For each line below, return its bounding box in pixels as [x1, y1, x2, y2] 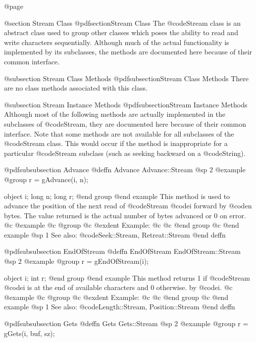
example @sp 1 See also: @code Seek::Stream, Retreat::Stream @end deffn [4, 229, 226, 240]
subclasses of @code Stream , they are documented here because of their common [4, 118, 246, 129]
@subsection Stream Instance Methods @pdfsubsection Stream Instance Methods [4, 99, 248, 109]
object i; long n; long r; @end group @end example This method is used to [4, 191, 230, 201]
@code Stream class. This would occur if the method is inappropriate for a [4, 138, 228, 148]
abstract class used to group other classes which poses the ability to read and [4, 27, 238, 38]
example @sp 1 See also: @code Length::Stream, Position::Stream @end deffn [4, 301, 235, 312]
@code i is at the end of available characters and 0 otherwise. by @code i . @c [4, 282, 233, 293]
